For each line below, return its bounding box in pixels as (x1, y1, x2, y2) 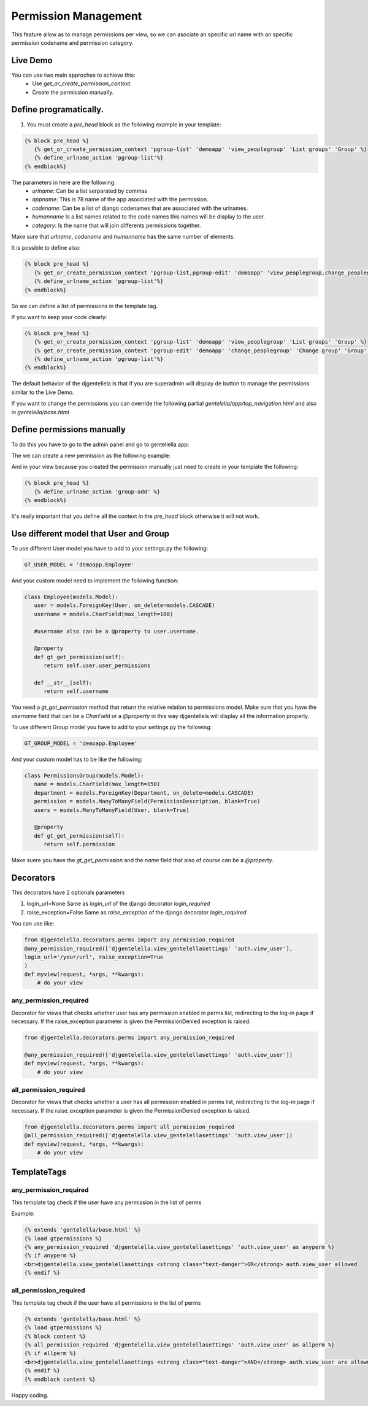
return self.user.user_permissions (44, 662, 151, 669)
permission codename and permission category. (11, 39, 134, 46)
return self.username (44, 688, 109, 695)
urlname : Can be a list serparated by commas (32, 187, 147, 195)
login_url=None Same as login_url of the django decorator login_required (26, 900, 210, 908)
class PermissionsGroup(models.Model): (24, 772, 144, 779)
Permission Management (11, 9, 142, 23)
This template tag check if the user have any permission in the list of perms (11, 1199, 202, 1206)
